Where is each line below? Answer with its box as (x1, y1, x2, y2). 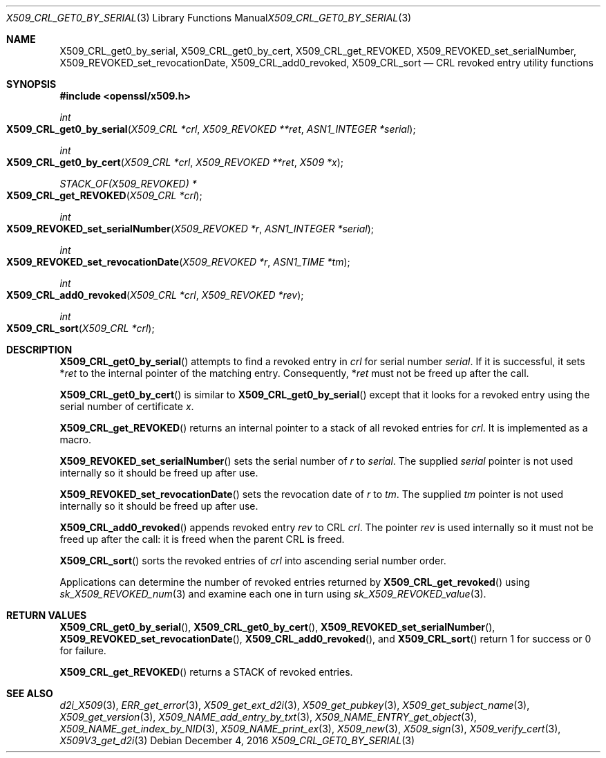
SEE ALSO (6, 687, 53, 699)
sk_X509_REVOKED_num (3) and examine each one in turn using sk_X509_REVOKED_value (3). (59, 588, 486, 600)
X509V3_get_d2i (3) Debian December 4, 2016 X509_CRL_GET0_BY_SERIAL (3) (59, 734, 415, 746)
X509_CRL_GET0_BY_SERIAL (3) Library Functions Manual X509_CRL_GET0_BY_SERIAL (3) (6, 12, 412, 24)
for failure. (59, 645, 106, 656)
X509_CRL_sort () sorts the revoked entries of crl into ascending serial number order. (59, 555, 446, 566)
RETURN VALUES (6, 609, 87, 621)
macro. (59, 434, 91, 445)
